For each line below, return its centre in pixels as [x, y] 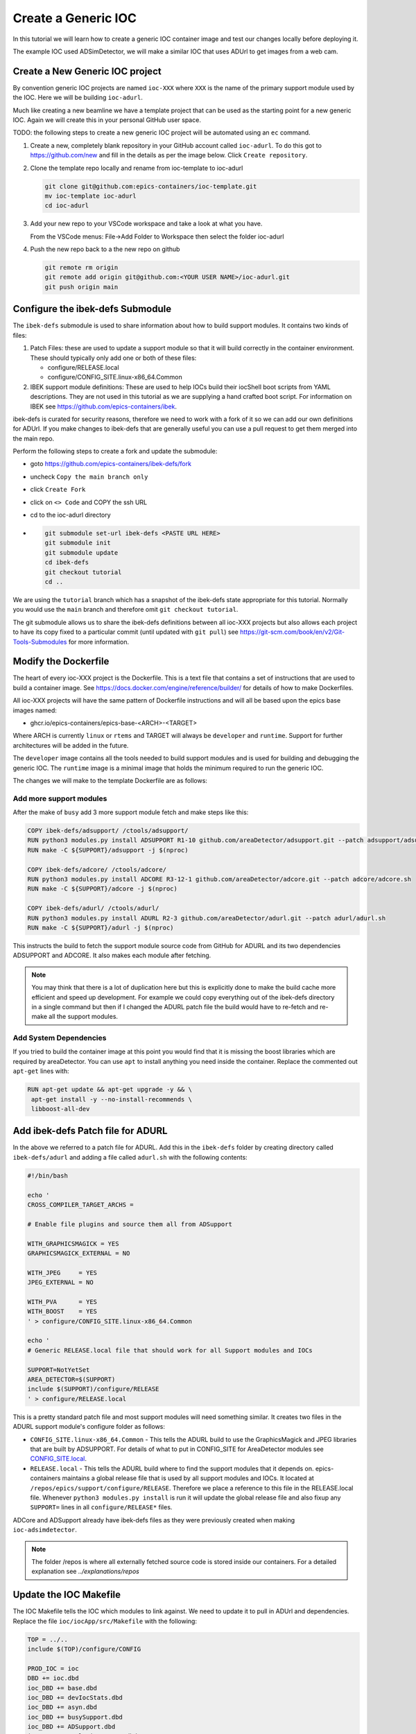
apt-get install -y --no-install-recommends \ [112, 1099]
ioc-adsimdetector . [45, 1530]
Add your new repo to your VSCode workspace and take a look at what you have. [146, 224]
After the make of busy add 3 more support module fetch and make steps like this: [131, 812]
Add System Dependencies [60, 1038]
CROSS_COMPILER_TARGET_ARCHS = [81, 1205]
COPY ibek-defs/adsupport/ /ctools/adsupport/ [108, 831]
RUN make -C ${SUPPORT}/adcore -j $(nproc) [103, 889]
